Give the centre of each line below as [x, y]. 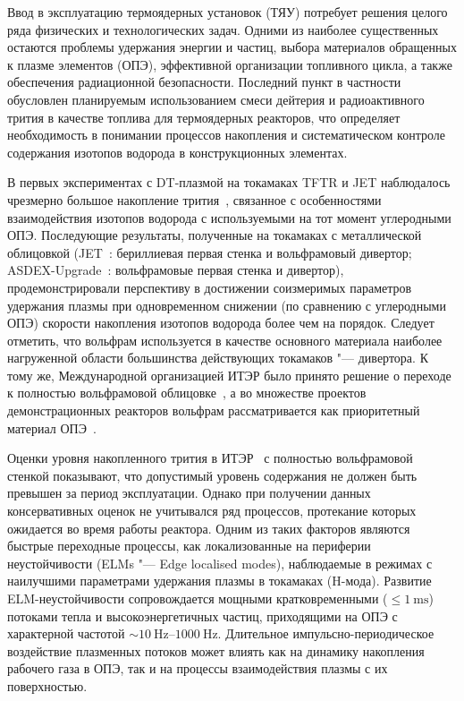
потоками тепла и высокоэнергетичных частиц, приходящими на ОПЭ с [202, 616]
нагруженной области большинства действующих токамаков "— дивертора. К [218, 358]
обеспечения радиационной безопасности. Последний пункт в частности [204, 82]
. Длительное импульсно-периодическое [326, 633]
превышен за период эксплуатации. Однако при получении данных [189, 493]
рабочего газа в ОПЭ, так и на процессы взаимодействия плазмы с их [198, 668]
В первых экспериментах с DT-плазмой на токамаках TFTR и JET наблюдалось [229, 182]
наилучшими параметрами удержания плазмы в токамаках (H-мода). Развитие [219, 581]
